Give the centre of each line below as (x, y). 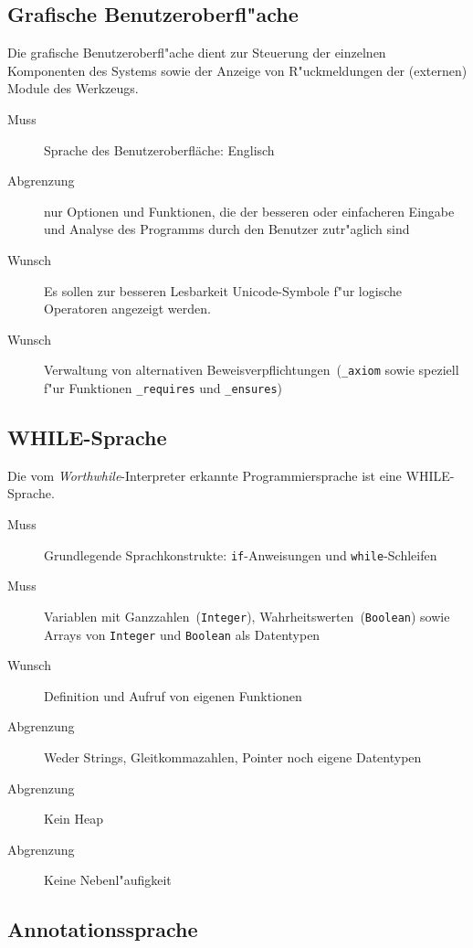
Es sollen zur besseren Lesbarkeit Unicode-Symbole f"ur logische (223, 290)
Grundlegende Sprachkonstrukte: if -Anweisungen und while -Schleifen (241, 554)
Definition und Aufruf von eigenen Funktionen (173, 695)
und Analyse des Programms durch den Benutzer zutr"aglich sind (227, 229)
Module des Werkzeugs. (73, 88)
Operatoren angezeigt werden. (127, 309)
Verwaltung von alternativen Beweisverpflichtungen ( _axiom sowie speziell (252, 370)
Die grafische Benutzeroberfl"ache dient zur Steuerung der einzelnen (197, 53)
